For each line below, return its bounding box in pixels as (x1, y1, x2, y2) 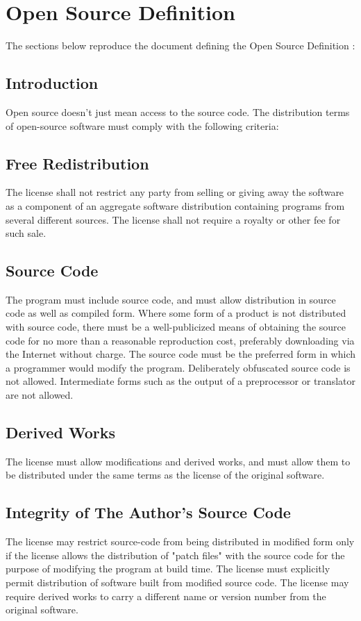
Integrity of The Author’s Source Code (6, 502, 291, 523)
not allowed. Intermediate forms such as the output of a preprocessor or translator (6, 374, 355, 388)
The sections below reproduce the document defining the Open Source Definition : (6, 38, 355, 53)
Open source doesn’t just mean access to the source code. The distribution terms (6, 104, 350, 119)
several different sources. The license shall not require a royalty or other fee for (6, 212, 341, 226)
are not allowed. (6, 388, 74, 402)
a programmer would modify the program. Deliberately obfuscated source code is (6, 360, 351, 374)
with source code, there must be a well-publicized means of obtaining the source (6, 320, 346, 334)
